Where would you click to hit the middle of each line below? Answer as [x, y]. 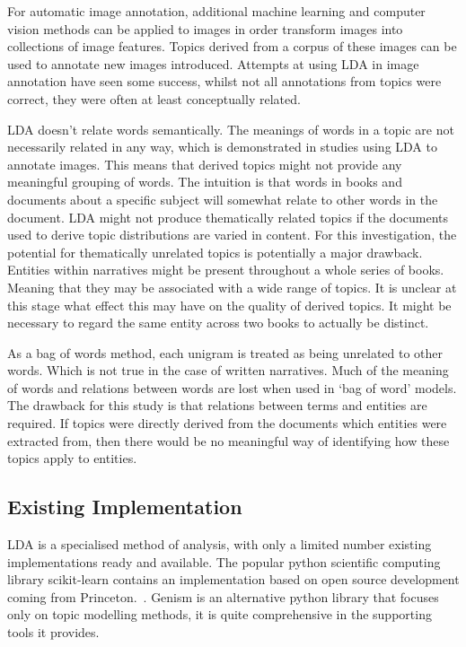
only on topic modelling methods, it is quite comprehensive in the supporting [220, 614]
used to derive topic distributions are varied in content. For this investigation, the [232, 235]
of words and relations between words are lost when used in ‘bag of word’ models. [232, 387]
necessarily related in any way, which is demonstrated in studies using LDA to [222, 147]
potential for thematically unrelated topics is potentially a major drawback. [215, 252]
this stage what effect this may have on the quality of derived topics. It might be [229, 305]
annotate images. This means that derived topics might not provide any [205, 164]
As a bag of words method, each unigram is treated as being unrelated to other [225, 352]
